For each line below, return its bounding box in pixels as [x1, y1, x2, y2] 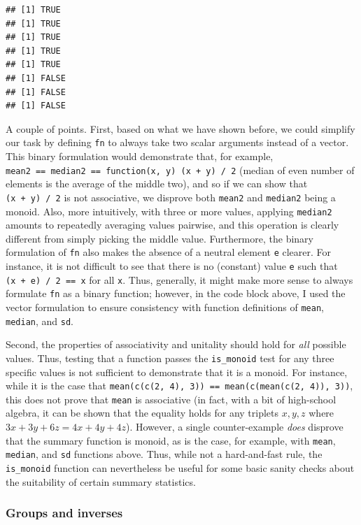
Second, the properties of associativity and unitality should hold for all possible [6, 337, 346, 352]
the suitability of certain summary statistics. [6, 474, 196, 489]
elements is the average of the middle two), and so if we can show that [6, 176, 308, 191]
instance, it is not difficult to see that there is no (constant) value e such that [6, 259, 338, 273]
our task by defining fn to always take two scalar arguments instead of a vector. [6, 135, 349, 150]
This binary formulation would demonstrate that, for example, [6, 149, 274, 163]
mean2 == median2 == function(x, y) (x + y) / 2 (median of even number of [6, 162, 355, 177]
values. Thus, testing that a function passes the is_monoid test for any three [6, 350, 334, 365]
